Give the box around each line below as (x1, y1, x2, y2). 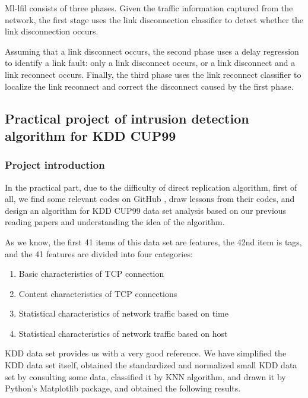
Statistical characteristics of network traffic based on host (18, 327, 228, 339)
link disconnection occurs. (5, 25, 99, 37)
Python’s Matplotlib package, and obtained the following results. (5, 382, 241, 394)
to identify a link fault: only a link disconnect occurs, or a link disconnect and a (5, 56, 296, 69)
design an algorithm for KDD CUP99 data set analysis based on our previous (5, 204, 287, 216)
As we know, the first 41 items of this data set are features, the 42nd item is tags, (5, 235, 302, 248)
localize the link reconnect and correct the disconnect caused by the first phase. (5, 80, 294, 92)
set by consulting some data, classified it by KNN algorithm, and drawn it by (5, 370, 286, 383)
